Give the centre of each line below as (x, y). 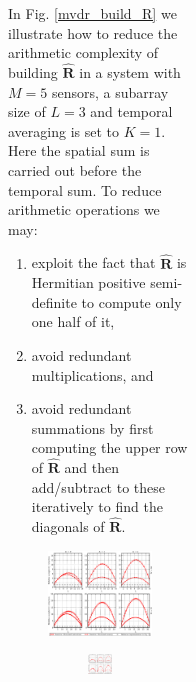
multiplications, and (92, 374)
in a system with (130, 72)
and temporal (131, 111)
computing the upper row (109, 447)
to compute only (131, 301)
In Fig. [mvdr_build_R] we (92, 13)
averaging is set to (64, 130)
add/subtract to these (98, 486)
